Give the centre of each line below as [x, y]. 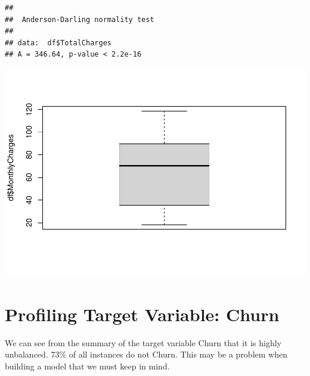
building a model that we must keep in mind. [87, 366]
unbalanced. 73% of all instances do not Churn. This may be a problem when [146, 354]
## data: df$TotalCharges [58, 43]
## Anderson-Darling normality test [80, 19]
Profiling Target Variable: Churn [142, 314]
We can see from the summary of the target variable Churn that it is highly [143, 342]
